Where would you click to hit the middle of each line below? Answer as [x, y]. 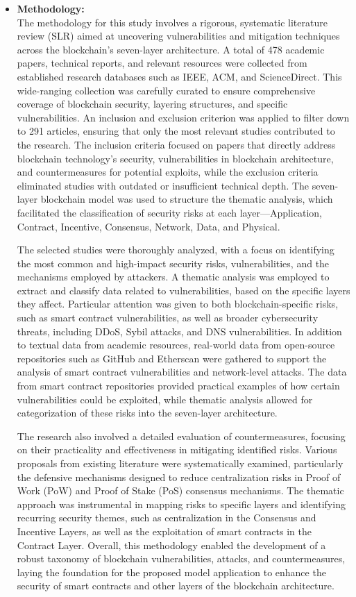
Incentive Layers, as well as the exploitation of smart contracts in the [164, 531]
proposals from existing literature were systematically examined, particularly [180, 463]
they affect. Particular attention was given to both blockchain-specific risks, [178, 304]
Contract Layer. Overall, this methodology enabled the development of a [171, 545]
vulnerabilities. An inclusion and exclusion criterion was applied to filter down [183, 117]
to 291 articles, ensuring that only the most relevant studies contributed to [176, 131]
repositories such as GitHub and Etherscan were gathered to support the [172, 358]
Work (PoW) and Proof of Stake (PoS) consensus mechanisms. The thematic [180, 490]
